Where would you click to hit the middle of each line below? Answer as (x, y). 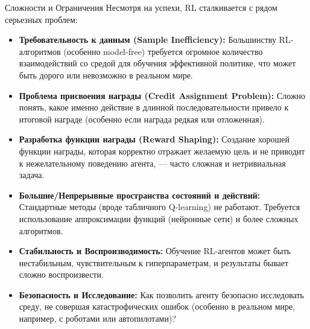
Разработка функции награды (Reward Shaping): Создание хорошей (154, 139)
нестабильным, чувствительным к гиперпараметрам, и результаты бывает (154, 262)
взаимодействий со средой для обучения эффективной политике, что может (157, 63)
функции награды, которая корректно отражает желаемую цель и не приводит (162, 151)
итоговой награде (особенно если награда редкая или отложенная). (142, 119)
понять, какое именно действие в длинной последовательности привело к (154, 107)
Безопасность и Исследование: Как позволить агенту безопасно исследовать (161, 294)
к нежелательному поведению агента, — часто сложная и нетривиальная (152, 163)
